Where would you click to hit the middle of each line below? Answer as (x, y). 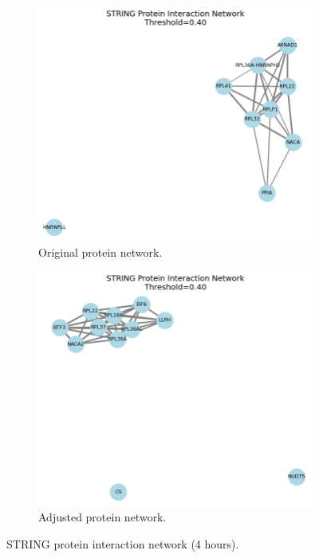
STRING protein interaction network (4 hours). (123, 543)
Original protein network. (100, 251)
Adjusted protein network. (102, 517)
